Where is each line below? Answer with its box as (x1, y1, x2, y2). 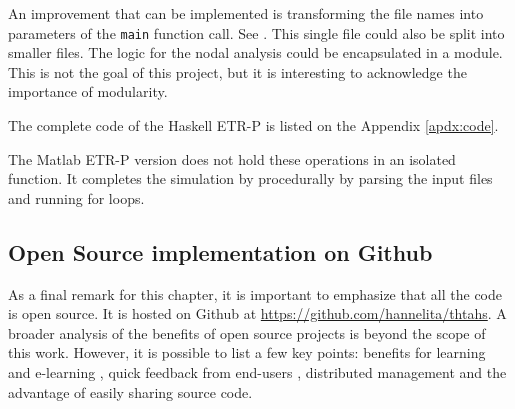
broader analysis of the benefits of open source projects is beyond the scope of (8, 322, 486, 343)
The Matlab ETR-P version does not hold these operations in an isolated (8, 148, 456, 169)
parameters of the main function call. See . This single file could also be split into (8, 22, 505, 43)
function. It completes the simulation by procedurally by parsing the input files (8, 168, 493, 189)
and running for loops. (8, 187, 145, 208)
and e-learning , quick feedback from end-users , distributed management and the (8, 361, 507, 382)
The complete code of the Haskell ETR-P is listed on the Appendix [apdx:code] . (8, 115, 499, 136)
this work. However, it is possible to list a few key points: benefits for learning (8, 342, 486, 363)
